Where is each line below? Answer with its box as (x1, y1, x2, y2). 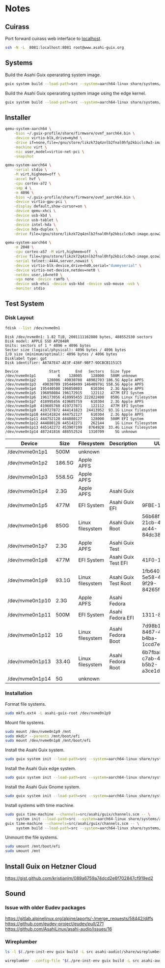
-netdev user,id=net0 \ (14, 272, 63, 277)
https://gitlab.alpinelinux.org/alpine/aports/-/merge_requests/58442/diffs (5, 915, 154, 921)
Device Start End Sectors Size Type (5, 369, 131, 374)
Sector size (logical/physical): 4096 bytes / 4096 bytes (5, 347, 126, 352)
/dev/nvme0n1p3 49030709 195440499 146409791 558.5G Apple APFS (5, 382, 144, 387)
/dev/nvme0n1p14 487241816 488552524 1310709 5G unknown (5, 429, 137, 434)
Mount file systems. (5, 719, 45, 725)
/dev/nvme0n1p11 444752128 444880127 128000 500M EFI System (5, 416, 144, 421)
